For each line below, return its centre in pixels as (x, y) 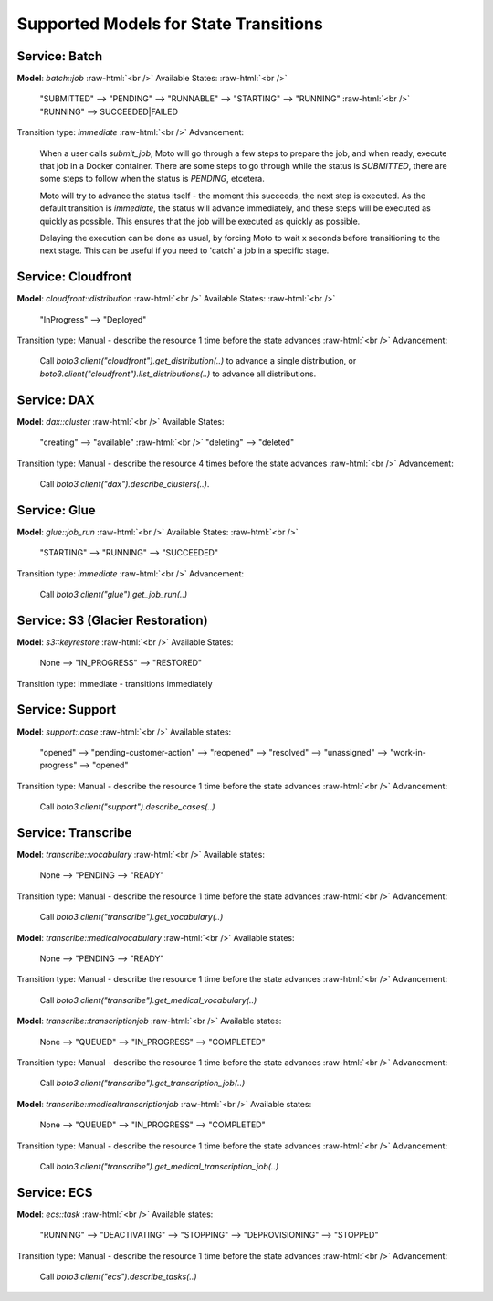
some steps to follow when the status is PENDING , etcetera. (152, 179)
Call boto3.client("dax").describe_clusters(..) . (125, 483)
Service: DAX (56, 400)
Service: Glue (56, 510)
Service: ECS (55, 1192)
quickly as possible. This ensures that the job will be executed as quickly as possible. (200, 221)
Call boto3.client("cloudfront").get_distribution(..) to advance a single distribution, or (198, 361)
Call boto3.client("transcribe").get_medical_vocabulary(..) (148, 1000)
